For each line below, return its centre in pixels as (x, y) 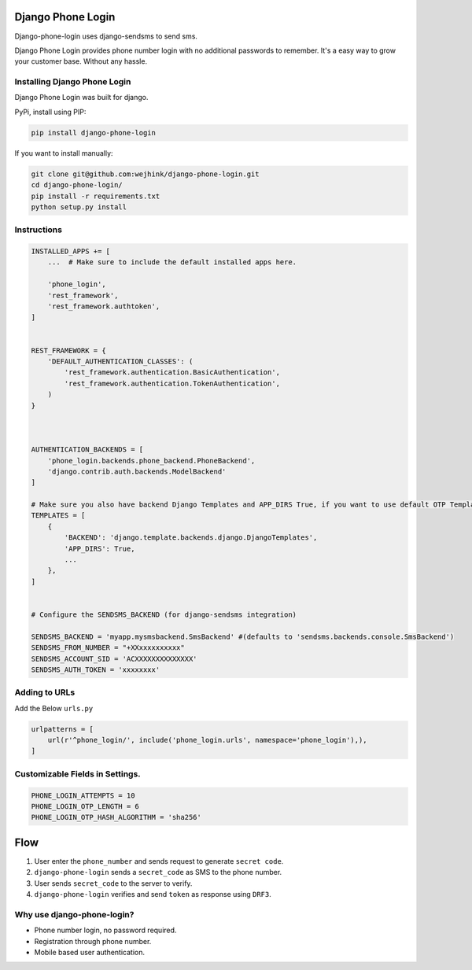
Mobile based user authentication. (90, 952)
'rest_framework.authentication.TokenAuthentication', (172, 383)
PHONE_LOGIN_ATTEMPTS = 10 (83, 795)
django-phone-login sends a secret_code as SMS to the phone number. (158, 872)
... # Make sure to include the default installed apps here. (172, 262)
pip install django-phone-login (94, 133)
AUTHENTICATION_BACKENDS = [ (87, 450)
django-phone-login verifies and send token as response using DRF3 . (153, 894)
